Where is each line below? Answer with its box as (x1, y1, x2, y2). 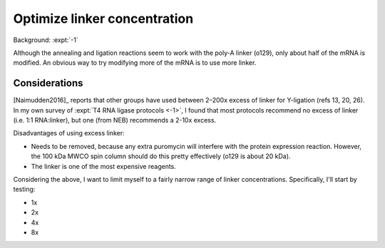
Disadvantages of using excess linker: (13, 129, 125, 138)
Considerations (13, 77, 83, 89)
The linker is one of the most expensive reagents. (31, 162, 176, 170)
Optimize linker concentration (13, 11, 194, 26)
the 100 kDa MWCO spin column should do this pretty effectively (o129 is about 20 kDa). (31, 152, 291, 160)
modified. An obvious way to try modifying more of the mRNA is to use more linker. (13, 58, 257, 67)
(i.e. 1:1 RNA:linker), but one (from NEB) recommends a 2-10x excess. (13, 116, 217, 125)
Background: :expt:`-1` (13, 36, 78, 44)
